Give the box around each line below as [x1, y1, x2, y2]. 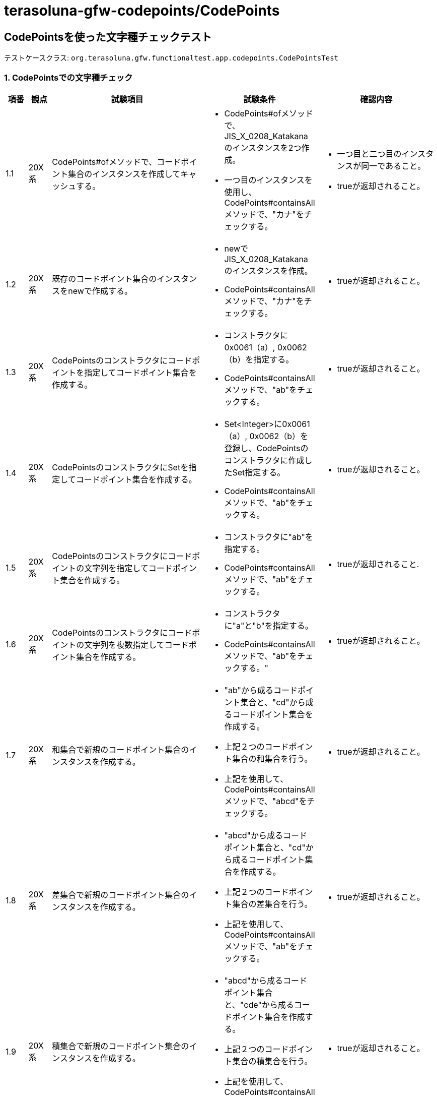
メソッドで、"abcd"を [224, 796, 307, 806]
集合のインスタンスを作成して [68, 168, 181, 179]
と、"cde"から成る [224, 999, 294, 1010]
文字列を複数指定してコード [84, 639, 189, 650]
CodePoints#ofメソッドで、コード [52, 156, 181, 167]
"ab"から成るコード [224, 685, 298, 695]
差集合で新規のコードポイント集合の [52, 889, 189, 900]
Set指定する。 [232, 467, 285, 477]
